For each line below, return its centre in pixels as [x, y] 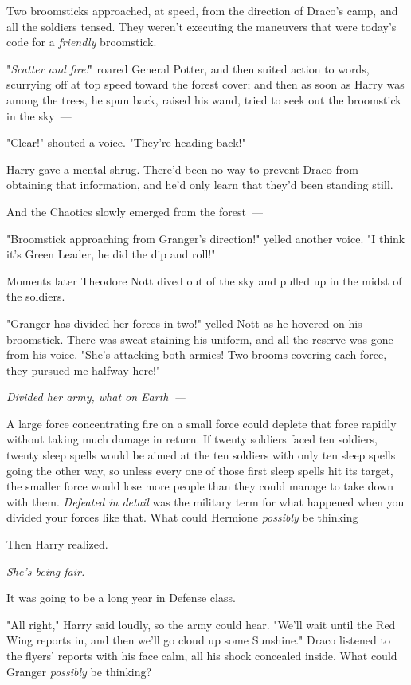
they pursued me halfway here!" [84, 370]
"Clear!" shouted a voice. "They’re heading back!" [126, 142]
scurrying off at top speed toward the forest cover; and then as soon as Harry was [205, 84]
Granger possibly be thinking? [79, 671]
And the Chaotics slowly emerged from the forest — [135, 211]
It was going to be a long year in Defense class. [121, 598]
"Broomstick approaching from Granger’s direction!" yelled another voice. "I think [206, 238]
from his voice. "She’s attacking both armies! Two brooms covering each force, [197, 354]
